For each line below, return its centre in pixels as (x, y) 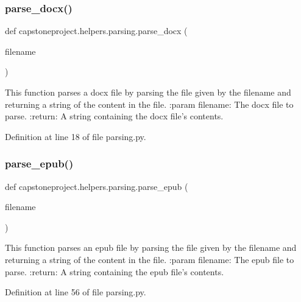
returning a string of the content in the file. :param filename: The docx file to (149, 104)
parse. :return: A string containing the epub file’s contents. (115, 271)
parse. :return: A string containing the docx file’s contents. (114, 116)
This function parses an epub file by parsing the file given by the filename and (151, 248)
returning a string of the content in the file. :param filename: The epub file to (150, 259)
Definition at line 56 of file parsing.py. (76, 292)
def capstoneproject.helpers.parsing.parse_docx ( (96, 31)
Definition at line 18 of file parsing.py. (76, 136)
